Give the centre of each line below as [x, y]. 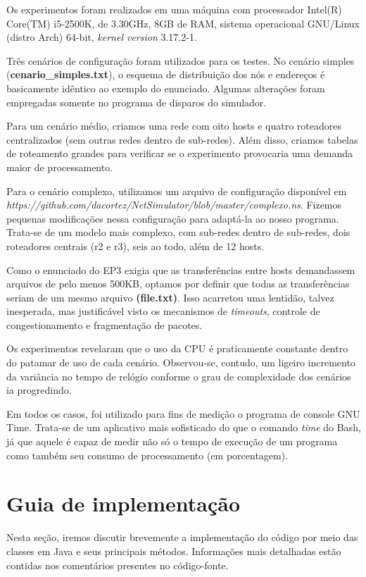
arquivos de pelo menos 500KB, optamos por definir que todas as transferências [178, 284]
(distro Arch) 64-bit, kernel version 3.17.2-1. [102, 37]
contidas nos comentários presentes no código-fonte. [118, 565]
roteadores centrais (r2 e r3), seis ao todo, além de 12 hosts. [135, 246]
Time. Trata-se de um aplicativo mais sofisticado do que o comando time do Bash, [184, 427]
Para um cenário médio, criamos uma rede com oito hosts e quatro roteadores [174, 126]
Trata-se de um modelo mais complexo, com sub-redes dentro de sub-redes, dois [178, 232]
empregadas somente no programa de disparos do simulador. [137, 102]
